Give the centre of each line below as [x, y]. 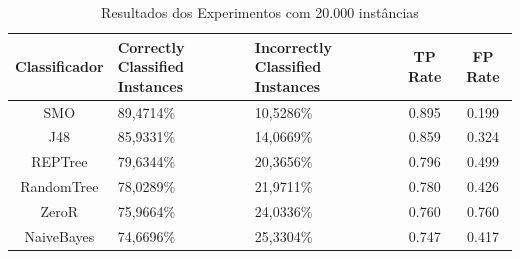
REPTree [59, 161]
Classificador [59, 66]
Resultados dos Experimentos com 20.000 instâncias [260, 12]
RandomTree [59, 186]
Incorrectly [293, 46]
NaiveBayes [59, 235]
